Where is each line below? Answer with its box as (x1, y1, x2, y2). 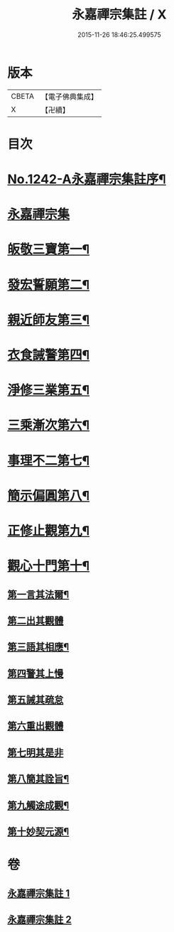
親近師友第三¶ (7, 312, 90, 327)
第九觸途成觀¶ (7, 799, 70, 811)
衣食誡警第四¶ (7, 347, 90, 363)
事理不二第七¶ (7, 453, 90, 469)
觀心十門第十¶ (7, 558, 90, 574)
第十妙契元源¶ (7, 825, 70, 838)
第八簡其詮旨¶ (7, 773, 70, 785)
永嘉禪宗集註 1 (7, 887, 70, 899)
